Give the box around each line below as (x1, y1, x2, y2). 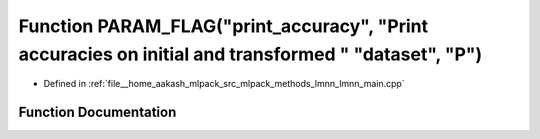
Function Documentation (18, 104, 177, 121)
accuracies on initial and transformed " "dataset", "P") (18, 43, 483, 65)
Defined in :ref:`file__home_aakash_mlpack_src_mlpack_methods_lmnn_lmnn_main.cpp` (43, 78, 405, 90)
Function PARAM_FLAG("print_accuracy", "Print (18, 15, 429, 37)
